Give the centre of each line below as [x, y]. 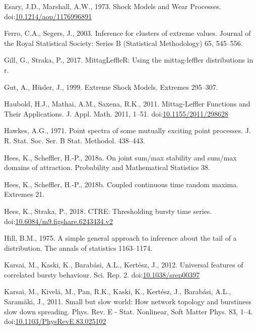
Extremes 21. [24, 194]
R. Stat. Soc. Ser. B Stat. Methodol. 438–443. [75, 140]
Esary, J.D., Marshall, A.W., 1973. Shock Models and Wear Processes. [113, 6]
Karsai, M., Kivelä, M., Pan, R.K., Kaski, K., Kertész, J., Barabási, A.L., [118, 291]
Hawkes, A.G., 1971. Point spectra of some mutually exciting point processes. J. [127, 130]
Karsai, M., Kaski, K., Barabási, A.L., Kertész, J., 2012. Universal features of [124, 265]
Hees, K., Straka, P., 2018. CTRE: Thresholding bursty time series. [108, 211]
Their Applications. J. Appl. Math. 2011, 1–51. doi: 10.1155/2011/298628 [116, 113]
